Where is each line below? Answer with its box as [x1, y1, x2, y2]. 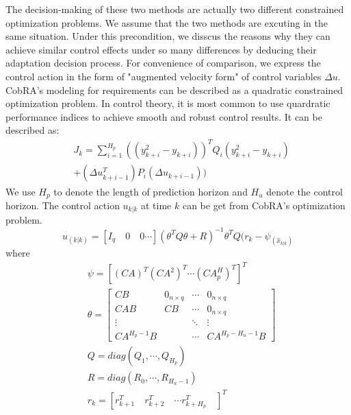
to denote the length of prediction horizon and [53, 184, 248, 198]
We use [5, 184, 36, 198]
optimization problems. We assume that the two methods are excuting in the [5, 15, 328, 29]
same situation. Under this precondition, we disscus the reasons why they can [5, 29, 330, 43]
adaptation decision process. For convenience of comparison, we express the [5, 56, 321, 70]
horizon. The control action [5, 198, 120, 212]
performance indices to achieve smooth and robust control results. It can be [5, 109, 322, 123]
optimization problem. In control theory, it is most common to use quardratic [5, 96, 330, 110]
